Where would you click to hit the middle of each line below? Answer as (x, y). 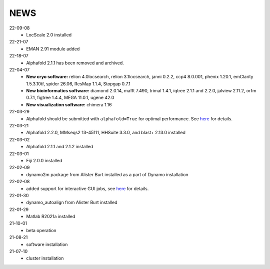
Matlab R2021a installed (51, 217)
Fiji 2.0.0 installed (44, 160)
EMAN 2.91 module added (53, 49)
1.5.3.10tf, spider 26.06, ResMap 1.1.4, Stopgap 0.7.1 (78, 84)
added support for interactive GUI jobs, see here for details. (87, 188)
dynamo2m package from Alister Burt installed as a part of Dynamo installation (107, 174)
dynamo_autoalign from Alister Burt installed (72, 203)
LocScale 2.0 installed (49, 34)
